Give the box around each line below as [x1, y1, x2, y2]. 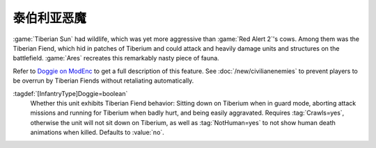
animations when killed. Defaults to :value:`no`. [30, 129, 165, 137]
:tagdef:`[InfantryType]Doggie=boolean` [13, 89, 128, 97]
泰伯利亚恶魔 [13, 10, 87, 26]
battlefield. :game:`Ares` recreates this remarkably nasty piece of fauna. [13, 54, 219, 63]
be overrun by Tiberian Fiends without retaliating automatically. [13, 76, 194, 85]
